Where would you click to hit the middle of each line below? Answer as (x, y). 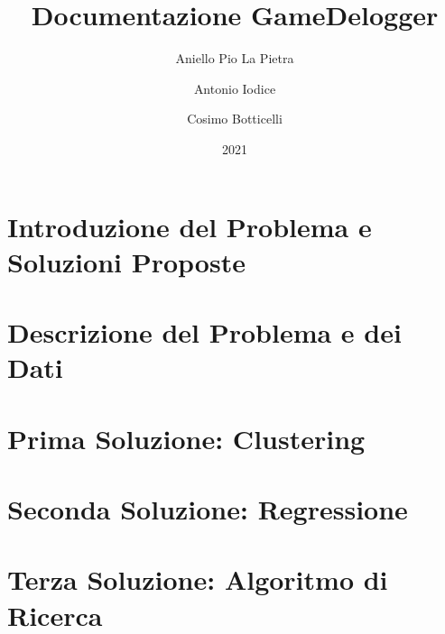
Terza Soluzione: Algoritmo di (198, 579)
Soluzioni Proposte (126, 261)
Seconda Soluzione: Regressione (208, 509)
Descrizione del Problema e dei (204, 332)
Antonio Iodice (235, 88)
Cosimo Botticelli (235, 119)
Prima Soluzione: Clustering (186, 438)
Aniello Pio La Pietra (235, 58)
